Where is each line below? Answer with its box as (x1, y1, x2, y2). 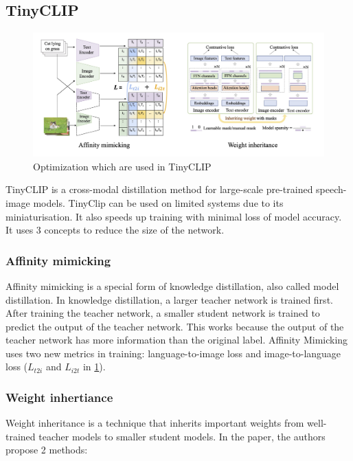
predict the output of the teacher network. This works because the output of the (5, 319, 344, 333)
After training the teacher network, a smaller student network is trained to (5, 306, 320, 320)
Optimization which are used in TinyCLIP (33, 159, 212, 173)
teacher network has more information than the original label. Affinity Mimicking (5, 333, 348, 347)
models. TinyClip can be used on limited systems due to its (33, 195, 284, 210)
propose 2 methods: (5, 442, 88, 457)
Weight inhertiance (5, 389, 113, 405)
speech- (316, 182, 347, 196)
